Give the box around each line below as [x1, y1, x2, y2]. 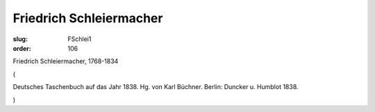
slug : [12, 35, 28, 43]
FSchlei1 [67, 35, 92, 43]
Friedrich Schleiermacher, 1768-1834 [12, 57, 119, 65]
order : [12, 44, 31, 52]
